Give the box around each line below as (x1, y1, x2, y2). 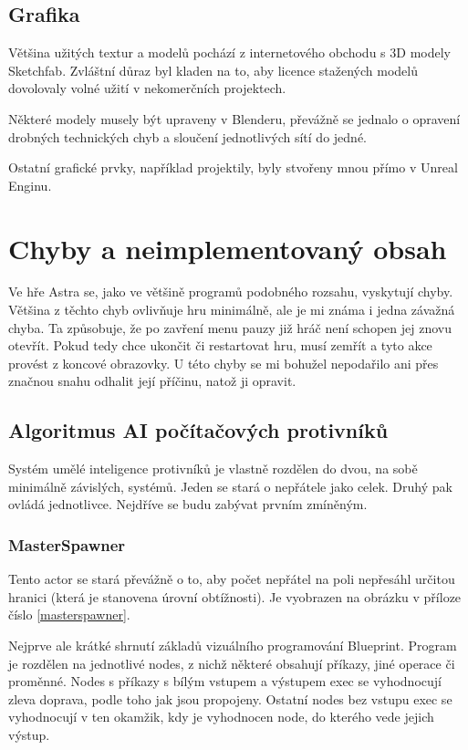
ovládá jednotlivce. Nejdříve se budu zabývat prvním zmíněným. (8, 495, 368, 514)
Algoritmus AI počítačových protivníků (8, 416, 389, 444)
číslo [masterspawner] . (8, 605, 130, 624)
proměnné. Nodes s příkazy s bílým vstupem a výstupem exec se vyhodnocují (8, 672, 442, 691)
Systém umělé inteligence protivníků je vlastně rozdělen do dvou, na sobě (8, 459, 418, 478)
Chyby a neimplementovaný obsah (8, 229, 447, 266)
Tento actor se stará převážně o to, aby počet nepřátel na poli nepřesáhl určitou (8, 569, 455, 589)
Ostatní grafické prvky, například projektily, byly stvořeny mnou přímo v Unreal (8, 158, 458, 177)
